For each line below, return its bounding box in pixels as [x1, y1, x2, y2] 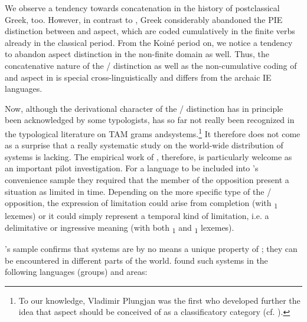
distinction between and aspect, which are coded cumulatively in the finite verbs [5, 25, 295, 37]
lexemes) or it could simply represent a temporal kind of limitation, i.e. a [5, 210, 269, 222]
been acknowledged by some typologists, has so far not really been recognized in [5, 114, 295, 126]
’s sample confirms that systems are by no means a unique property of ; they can [5, 243, 298, 254]
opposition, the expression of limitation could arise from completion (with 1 [5, 197, 278, 210]
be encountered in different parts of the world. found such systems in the [5, 254, 268, 266]
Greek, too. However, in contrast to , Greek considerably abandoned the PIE [5, 13, 283, 25]
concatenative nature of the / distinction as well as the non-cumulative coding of [5, 59, 297, 71]
